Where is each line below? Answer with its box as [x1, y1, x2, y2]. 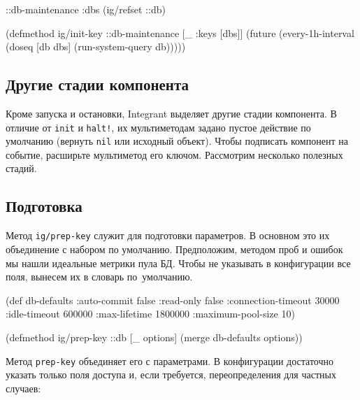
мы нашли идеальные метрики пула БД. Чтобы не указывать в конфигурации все [6, 255, 351, 270]
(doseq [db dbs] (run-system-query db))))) [6, 39, 186, 54]
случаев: [6, 380, 41, 395]
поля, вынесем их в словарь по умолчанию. [6, 269, 193, 284]
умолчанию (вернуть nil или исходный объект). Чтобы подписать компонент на [6, 134, 348, 148]
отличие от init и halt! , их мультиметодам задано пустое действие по [6, 120, 311, 134]
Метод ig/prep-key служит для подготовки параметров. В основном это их [6, 228, 330, 243]
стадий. [6, 161, 37, 176]
